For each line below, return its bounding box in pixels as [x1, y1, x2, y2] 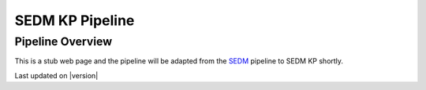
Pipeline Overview [14, 34, 113, 49]
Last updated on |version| [14, 70, 99, 80]
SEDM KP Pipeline [14, 12, 135, 29]
